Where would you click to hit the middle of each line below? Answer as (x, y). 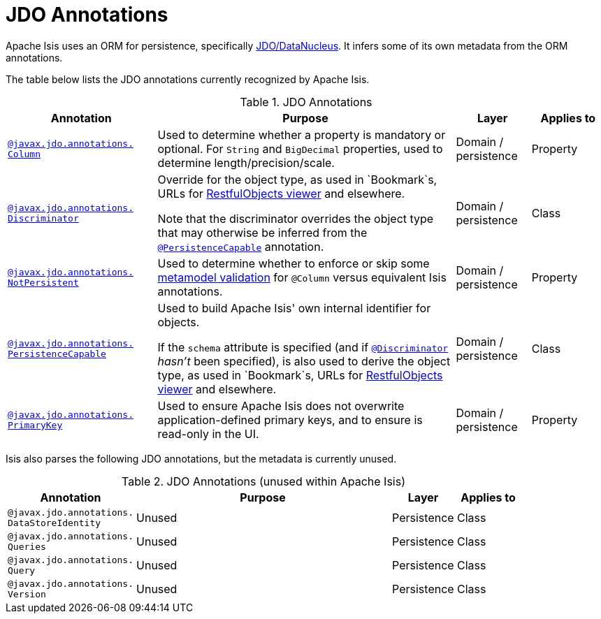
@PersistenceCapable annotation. (241, 246)
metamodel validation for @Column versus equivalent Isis (302, 277)
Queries (27, 546)
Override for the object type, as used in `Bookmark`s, (297, 179)
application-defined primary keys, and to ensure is (290, 420)
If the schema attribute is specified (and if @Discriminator (303, 347)
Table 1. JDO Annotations (306, 102)
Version (27, 594)
